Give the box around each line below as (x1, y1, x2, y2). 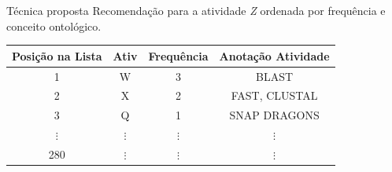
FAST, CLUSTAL (231, 87, 318, 104)
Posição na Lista (12, 47, 102, 64)
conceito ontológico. (6, 17, 102, 34)
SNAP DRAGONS (229, 107, 320, 123)
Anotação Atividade (219, 47, 330, 64)
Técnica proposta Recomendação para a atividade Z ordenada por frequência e (6, 2, 386, 18)
